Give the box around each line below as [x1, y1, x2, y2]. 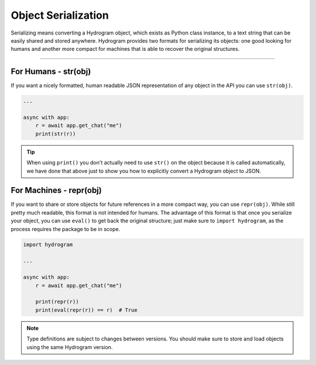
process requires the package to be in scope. [11, 225, 121, 232]
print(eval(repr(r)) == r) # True [35, 307, 138, 313]
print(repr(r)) [35, 298, 79, 305]
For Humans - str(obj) [11, 67, 91, 77]
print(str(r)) [35, 130, 76, 137]
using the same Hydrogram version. [26, 343, 113, 350]
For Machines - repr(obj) [11, 185, 102, 195]
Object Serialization [11, 9, 109, 22]
